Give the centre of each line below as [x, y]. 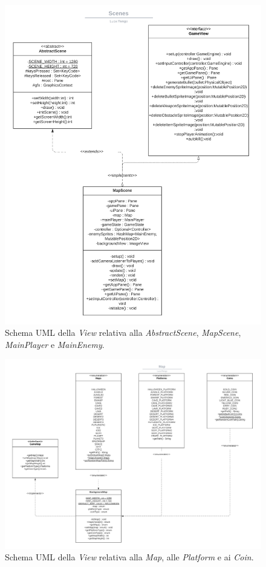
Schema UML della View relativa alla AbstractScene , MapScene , [123, 333]
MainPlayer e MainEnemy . [55, 344]
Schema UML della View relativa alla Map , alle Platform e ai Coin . [129, 557]
